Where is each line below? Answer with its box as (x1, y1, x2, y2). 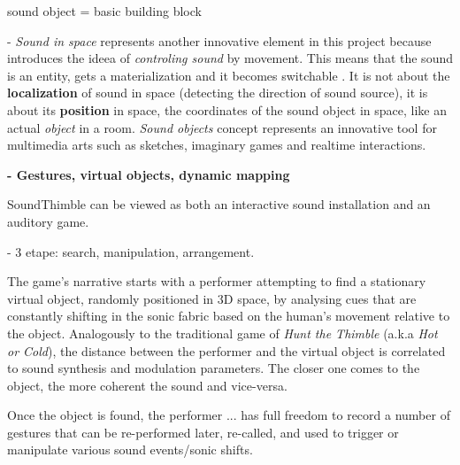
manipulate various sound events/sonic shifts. (7, 440, 253, 459)
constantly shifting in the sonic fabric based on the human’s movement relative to (7, 306, 450, 325)
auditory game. (7, 212, 89, 230)
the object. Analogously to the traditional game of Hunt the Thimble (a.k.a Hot (7, 323, 438, 342)
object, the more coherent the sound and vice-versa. (7, 376, 287, 394)
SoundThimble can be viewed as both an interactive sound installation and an (7, 195, 431, 213)
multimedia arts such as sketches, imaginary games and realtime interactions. (7, 136, 426, 154)
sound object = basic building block (7, 2, 202, 19)
